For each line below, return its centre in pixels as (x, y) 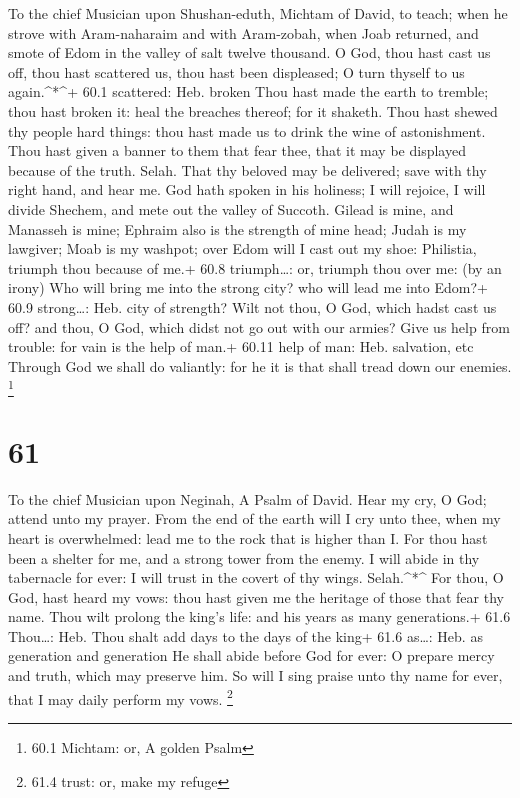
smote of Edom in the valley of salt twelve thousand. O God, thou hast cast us (249, 52)
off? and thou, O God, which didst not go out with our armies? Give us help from (259, 326)
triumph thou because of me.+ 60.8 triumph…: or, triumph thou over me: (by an (255, 267)
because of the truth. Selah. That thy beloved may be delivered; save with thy (247, 169)
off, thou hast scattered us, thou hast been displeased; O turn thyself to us (236, 71)
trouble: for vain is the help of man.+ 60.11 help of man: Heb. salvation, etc (241, 346)
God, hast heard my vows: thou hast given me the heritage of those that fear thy (256, 596)
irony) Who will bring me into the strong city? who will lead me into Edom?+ (248, 287)
